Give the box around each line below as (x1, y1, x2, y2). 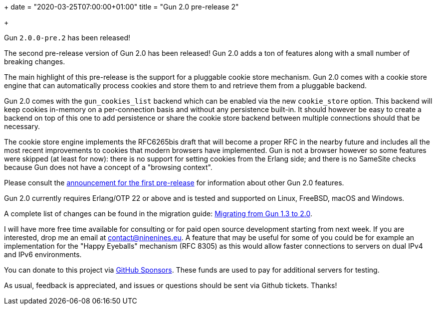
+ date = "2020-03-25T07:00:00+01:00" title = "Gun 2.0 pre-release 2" (4, 2, 239, 11)
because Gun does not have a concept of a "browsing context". (4, 163, 213, 171)
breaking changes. (4, 57, 65, 66)
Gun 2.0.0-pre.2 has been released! (4, 33, 131, 42)
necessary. (4, 122, 40, 131)
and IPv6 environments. (4, 250, 82, 259)
